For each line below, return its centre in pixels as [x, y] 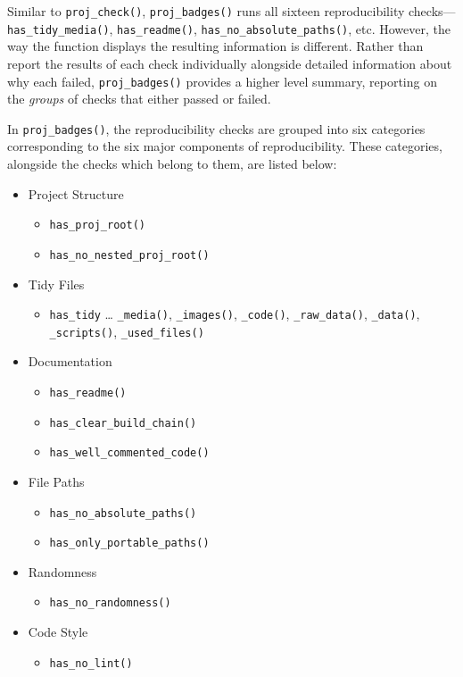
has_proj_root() [97, 226]
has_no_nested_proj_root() [129, 255]
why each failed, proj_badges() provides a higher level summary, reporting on [222, 81]
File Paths [56, 481]
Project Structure [76, 193]
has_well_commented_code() [129, 453]
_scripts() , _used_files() [127, 331]
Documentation [70, 361]
